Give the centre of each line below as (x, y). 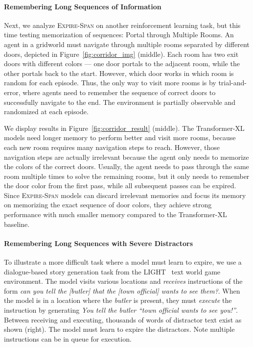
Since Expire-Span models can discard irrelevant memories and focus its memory (125, 195)
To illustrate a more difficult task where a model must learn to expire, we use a (123, 262)
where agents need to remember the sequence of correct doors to (119, 92)
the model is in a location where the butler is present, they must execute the (118, 300)
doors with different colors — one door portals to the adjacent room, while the (122, 63)
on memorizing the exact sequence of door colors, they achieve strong (108, 205)
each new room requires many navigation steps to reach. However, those (112, 147)
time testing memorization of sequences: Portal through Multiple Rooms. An (119, 35)
